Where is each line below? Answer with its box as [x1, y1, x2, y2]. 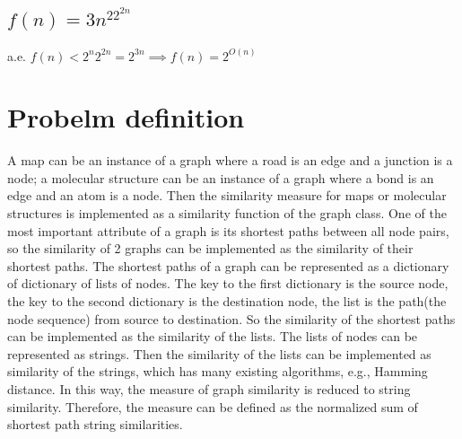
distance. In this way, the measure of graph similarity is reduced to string [7, 379, 411, 398]
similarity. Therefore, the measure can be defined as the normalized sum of [7, 397, 418, 416]
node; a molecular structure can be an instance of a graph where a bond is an [7, 168, 434, 187]
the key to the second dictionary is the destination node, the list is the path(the [7, 291, 447, 310]
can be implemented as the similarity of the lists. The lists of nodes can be [7, 327, 418, 346]
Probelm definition [7, 99, 245, 136]
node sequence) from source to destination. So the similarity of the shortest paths [7, 309, 456, 328]
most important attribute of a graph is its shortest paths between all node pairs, [7, 221, 449, 240]
